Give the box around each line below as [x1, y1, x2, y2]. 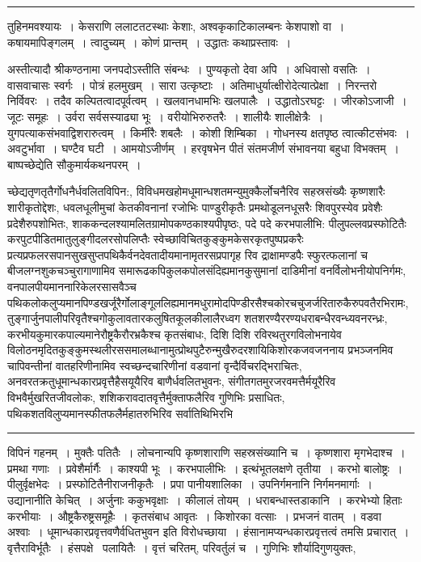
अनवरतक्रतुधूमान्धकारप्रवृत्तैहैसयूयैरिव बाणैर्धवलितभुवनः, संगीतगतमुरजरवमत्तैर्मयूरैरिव [7, 373, 336, 390]
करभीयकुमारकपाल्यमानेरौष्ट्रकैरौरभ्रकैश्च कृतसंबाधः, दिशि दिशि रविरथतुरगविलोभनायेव [7, 325, 342, 342]
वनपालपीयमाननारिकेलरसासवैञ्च [7, 277, 137, 294]
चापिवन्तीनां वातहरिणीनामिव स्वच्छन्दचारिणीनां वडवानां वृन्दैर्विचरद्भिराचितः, [7, 357, 302, 374]
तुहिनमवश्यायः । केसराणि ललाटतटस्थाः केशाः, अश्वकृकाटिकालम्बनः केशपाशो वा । [7, 18, 345, 34]
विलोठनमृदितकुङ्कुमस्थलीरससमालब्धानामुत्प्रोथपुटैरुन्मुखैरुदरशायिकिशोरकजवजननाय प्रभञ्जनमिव [7, 341, 394, 358]
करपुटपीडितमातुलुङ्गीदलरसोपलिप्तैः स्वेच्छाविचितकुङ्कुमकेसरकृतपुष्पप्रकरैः [7, 230, 304, 247]
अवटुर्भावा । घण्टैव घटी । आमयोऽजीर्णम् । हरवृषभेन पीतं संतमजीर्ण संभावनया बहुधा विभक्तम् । [7, 140, 399, 157]
